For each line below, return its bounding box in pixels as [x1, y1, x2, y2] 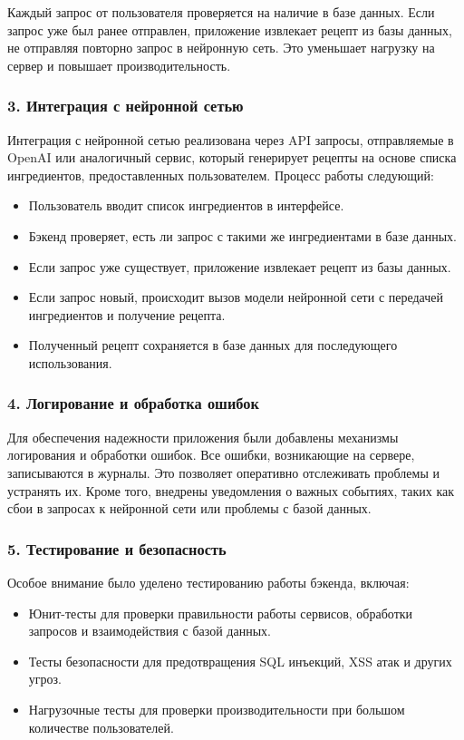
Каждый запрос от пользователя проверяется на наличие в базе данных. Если [7, 3, 435, 21]
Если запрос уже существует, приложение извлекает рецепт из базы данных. [28, 257, 451, 276]
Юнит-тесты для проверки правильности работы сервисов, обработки [28, 603, 413, 622]
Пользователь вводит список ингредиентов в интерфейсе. [28, 196, 344, 215]
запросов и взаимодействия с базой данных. [28, 621, 271, 640]
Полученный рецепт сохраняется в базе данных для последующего [28, 336, 398, 355]
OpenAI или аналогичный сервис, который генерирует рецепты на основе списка [7, 148, 457, 167]
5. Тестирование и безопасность [7, 537, 227, 560]
